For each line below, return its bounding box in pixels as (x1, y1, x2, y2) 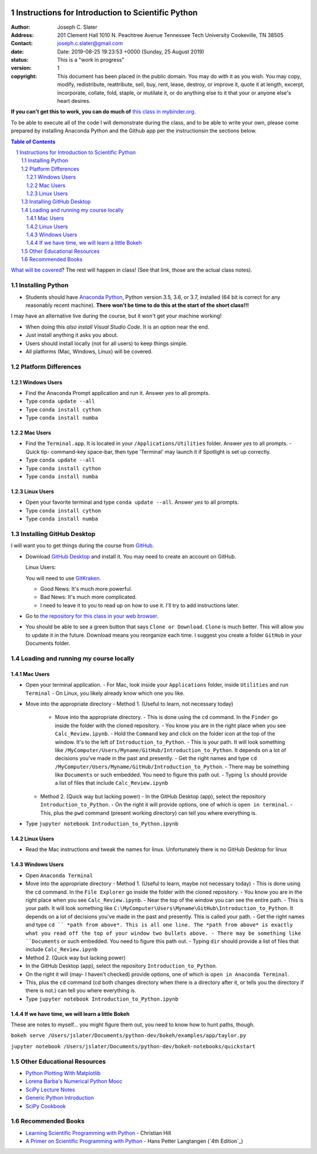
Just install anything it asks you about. (25, 332, 119, 339)
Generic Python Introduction (25, 1094, 94, 1102)
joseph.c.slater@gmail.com (57, 40, 123, 47)
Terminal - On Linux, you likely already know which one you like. (25, 690, 185, 697)
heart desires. (57, 98, 91, 105)
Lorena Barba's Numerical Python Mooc (25, 1078, 123, 1085)
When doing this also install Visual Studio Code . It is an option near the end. (25, 323, 210, 330)
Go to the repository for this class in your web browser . (25, 613, 158, 620)
